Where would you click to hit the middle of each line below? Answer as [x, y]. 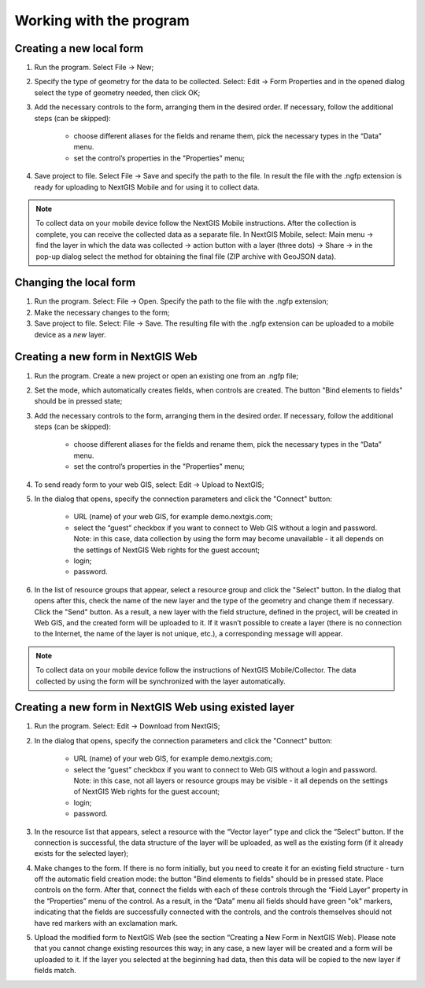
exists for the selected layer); [81, 853]
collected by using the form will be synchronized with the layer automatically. [161, 681]
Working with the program [102, 20]
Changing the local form [75, 283]
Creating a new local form [79, 48]
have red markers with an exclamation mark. [106, 923]
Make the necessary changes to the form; [102, 312]
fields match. [55, 971]
